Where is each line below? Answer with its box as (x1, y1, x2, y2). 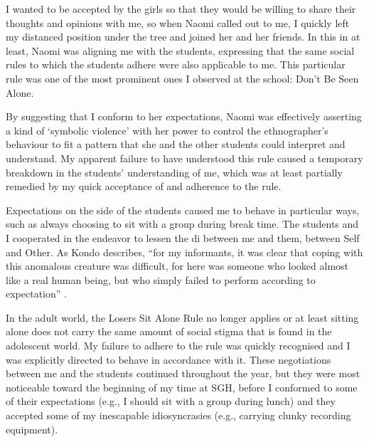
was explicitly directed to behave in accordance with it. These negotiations (6, 352, 331, 367)
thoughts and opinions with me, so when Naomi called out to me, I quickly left (6, 15, 350, 30)
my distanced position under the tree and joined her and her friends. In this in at (6, 29, 360, 44)
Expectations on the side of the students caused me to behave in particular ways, (6, 202, 360, 217)
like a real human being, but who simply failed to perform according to (6, 272, 316, 287)
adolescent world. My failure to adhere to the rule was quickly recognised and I (6, 338, 351, 353)
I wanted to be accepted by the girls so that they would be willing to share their (6, 1, 356, 16)
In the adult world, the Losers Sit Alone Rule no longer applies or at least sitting (6, 310, 359, 325)
